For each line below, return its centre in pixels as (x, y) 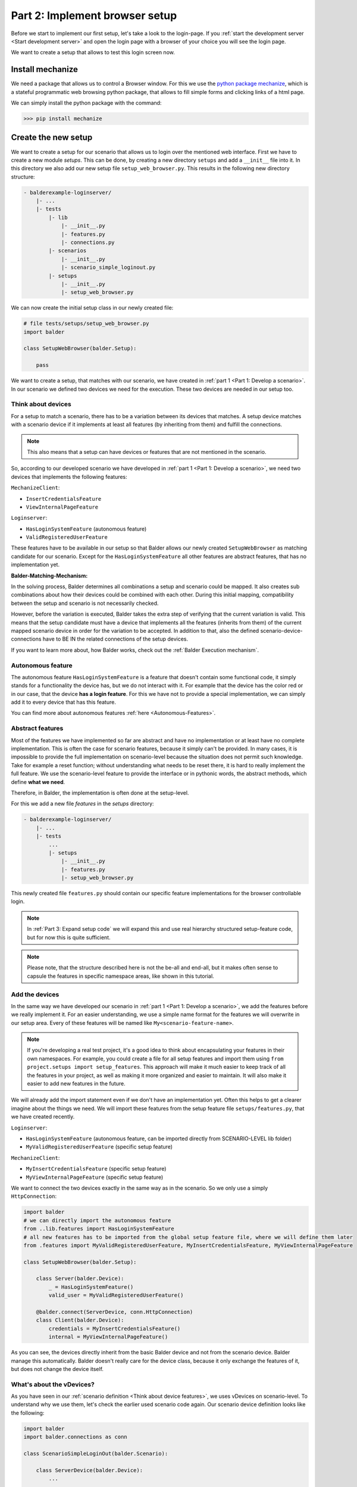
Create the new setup (52, 138)
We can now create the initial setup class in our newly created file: (92, 308)
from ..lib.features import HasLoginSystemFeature (99, 1229)
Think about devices (41, 404)
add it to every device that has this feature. (63, 702)
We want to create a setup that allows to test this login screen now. (93, 52)
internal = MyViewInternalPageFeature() (108, 1337)
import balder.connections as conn (75, 1437)
